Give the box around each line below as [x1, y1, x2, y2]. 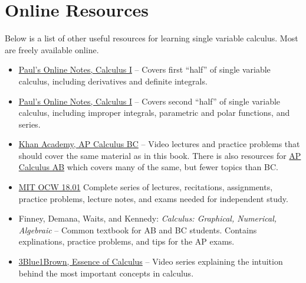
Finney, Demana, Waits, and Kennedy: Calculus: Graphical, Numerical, [18, 212, 277, 225]
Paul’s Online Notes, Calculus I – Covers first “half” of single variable [18, 63, 271, 76]
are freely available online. [5, 43, 99, 56]
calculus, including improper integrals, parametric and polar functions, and [18, 106, 290, 119]
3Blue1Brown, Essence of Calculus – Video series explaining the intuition [18, 255, 283, 268]
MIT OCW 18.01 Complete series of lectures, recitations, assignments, [18, 181, 273, 193]
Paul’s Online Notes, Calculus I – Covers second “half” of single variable [18, 95, 281, 107]
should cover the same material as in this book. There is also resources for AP [18, 149, 301, 161]
